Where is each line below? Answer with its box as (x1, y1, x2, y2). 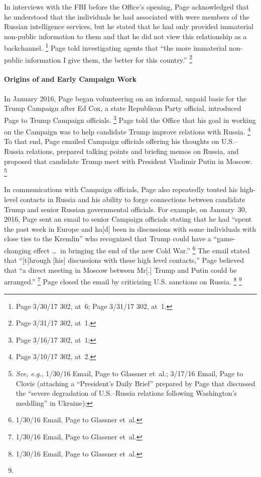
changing (4, 245, 32, 255)
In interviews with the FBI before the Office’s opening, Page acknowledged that (4, 2, 249, 12)
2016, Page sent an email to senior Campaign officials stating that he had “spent (4, 214, 252, 224)
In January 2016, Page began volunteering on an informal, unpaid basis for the (4, 93, 246, 103)
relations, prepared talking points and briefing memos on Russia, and (26, 145, 239, 156)
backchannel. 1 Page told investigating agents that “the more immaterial (4, 41, 227, 53)
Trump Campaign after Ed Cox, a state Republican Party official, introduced (4, 103, 241, 113)
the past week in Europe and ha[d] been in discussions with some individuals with (4, 223, 256, 234)
